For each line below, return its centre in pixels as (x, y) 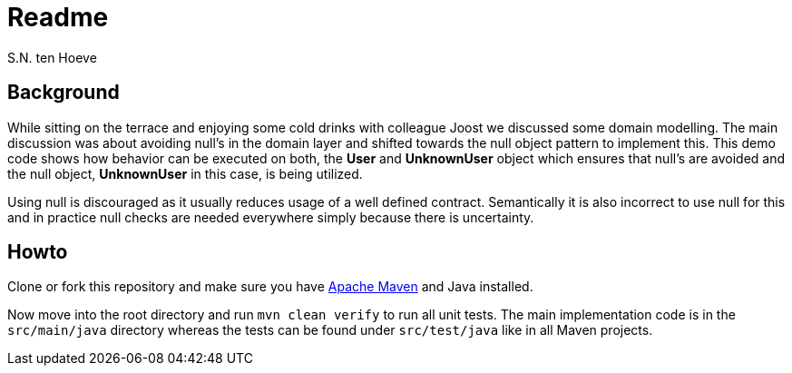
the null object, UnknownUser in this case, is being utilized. (185, 173)
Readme (58, 17)
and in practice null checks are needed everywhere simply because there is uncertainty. (271, 217)
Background (64, 93)
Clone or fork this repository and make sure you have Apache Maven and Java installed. (270, 287)
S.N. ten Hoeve (52, 57)
